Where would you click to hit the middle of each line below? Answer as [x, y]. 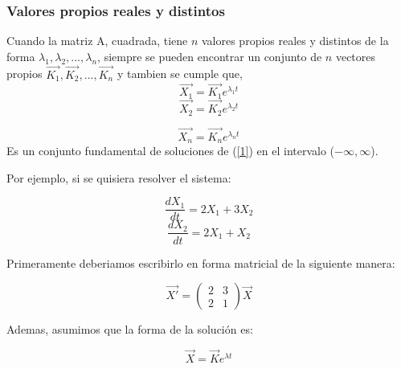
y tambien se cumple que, [180, 74]
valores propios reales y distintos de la [295, 41]
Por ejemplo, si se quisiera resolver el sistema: [119, 177]
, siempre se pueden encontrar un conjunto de [210, 56]
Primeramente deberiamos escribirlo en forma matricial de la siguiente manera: [201, 262]
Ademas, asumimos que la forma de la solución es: [130, 329]
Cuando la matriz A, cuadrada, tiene [97, 41]
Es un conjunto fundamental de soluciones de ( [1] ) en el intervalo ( [171, 151]
